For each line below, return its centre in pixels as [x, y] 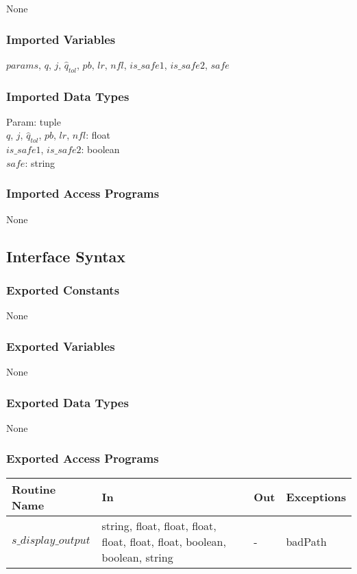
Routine [34, 489]
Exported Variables [61, 346]
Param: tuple [34, 121]
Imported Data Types [68, 96]
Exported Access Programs [83, 458]
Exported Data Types [67, 402]
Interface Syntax [66, 256]
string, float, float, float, [159, 525]
